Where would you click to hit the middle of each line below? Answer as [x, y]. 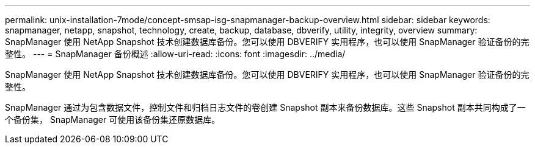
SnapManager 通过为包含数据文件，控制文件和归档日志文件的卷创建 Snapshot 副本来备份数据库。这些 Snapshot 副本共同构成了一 [265, 107]
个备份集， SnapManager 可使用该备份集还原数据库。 [113, 120]
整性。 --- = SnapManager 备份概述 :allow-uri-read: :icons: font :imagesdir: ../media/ [175, 54]
